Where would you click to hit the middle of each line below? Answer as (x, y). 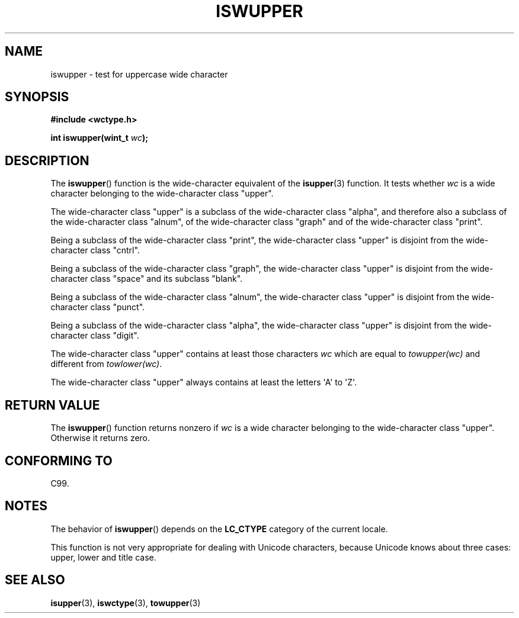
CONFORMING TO (59, 461)
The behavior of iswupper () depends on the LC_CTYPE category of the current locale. (219, 529)
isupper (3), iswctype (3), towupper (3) (126, 603)
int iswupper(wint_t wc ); (100, 138)
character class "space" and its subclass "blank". (147, 279)
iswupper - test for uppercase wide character (139, 74)
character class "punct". (98, 307)
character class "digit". (95, 336)
